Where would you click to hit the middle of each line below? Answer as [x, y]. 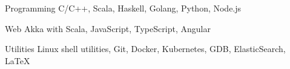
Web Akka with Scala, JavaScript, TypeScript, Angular [108, 28]
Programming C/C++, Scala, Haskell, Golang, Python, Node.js [123, 8]
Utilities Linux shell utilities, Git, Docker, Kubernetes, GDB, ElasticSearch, [145, 49]
